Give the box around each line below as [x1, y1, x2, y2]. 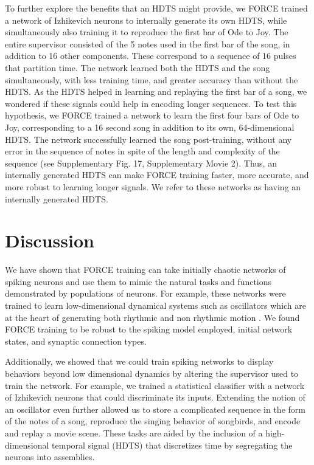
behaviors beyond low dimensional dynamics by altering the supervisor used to [5, 367, 299, 379]
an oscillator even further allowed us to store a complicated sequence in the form [5, 402, 305, 415]
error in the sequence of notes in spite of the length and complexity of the [5, 145, 280, 157]
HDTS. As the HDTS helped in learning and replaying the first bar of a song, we [5, 85, 307, 98]
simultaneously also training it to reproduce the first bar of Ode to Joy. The [5, 26, 288, 38]
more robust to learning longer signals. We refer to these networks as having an [5, 180, 301, 193]
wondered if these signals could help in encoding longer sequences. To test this [5, 97, 297, 109]
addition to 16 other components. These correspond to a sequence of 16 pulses [5, 49, 296, 62]
